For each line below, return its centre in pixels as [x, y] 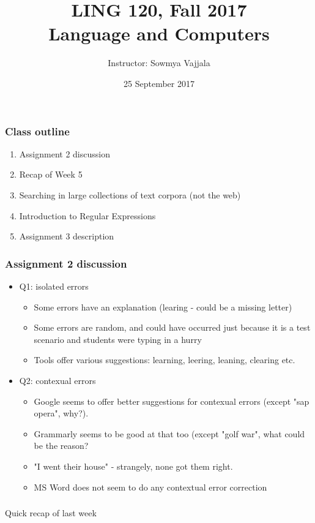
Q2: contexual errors [57, 380]
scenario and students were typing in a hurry [118, 339]
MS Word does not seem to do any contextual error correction [150, 487]
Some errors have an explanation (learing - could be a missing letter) [163, 307]
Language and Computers [159, 33]
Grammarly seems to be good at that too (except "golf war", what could [169, 433]
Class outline [37, 131]
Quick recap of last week [51, 513]
